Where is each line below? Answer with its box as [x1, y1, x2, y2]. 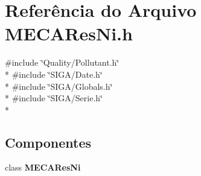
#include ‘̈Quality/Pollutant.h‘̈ [5, 56, 120, 69]
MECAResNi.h [5, 21, 133, 46]
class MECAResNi [5, 161, 81, 174]
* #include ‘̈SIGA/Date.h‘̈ [5, 68, 103, 80]
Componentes [5, 133, 92, 151]
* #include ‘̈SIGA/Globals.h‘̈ [5, 80, 113, 92]
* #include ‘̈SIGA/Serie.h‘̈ [5, 92, 103, 104]
